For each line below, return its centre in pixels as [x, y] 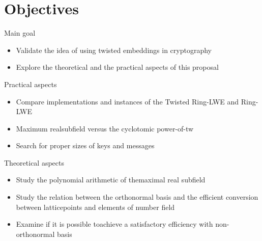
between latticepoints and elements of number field [95, 207]
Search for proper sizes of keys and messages [85, 145]
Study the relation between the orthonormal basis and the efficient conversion [137, 197]
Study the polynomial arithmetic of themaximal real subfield [111, 180]
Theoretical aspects [34, 162]
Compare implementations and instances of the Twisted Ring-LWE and [127, 101]
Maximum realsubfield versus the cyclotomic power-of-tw [105, 128]
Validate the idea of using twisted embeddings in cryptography [114, 50]
